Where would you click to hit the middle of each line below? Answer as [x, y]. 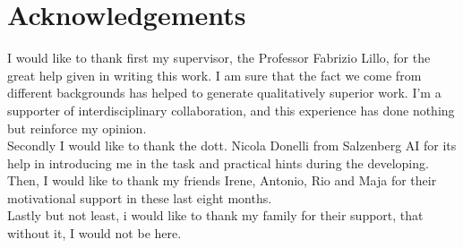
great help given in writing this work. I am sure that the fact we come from [214, 75]
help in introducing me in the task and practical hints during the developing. [218, 162]
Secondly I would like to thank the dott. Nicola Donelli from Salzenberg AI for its [232, 145]
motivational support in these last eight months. [140, 197]
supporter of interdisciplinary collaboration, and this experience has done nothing [231, 110]
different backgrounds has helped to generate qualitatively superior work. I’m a [224, 93]
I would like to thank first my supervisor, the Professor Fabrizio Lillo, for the [219, 58]
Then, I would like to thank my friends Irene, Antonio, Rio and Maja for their [222, 180]
